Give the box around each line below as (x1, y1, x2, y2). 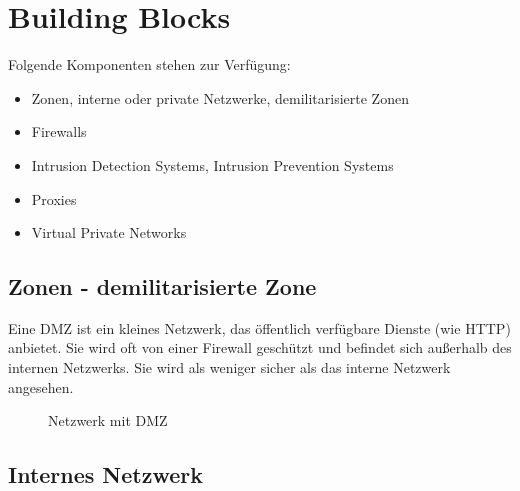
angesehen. (8, 376, 74, 397)
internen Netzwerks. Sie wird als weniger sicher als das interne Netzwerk (8, 357, 451, 378)
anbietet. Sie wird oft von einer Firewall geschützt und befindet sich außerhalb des (8, 337, 512, 358)
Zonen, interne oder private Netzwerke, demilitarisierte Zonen (31, 87, 409, 108)
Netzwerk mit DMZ (48, 410, 168, 431)
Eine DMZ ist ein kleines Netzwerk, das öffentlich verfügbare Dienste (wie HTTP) (8, 317, 511, 338)
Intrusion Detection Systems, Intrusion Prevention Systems (31, 154, 394, 175)
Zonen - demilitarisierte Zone (8, 271, 317, 302)
